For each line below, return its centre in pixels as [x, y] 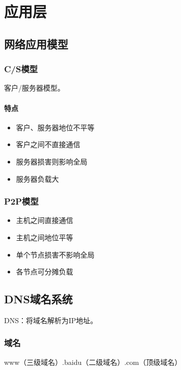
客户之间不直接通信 [48, 144]
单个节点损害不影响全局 [55, 254]
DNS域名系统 [38, 299]
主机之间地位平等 [44, 237]
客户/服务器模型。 [34, 88]
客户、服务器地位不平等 [55, 127]
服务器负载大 [37, 178]
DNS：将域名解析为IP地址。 [51, 320]
